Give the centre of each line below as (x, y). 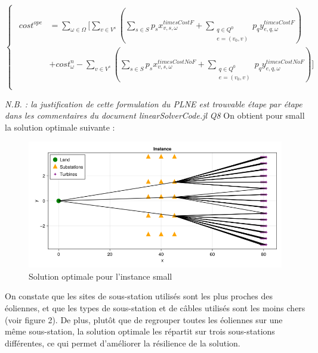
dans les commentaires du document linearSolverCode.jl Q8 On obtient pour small (155, 115)
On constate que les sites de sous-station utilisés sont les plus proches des (139, 296)
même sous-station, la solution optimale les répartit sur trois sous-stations (140, 331)
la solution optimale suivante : (60, 127)
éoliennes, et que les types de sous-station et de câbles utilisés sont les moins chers (155, 308)
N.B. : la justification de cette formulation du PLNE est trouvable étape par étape (154, 103)
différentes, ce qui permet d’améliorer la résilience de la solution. (123, 343)
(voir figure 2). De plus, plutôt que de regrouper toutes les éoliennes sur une (144, 319)
